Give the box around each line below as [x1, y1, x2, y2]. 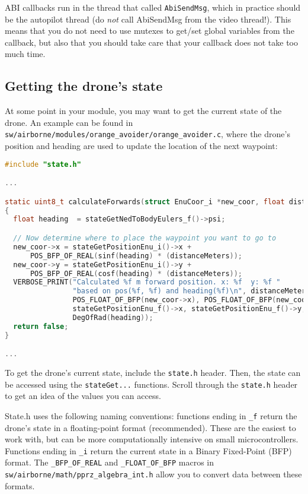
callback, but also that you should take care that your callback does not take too [5, 36, 298, 48]
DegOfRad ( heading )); [72, 313, 153, 322]
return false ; [13, 322, 69, 331]
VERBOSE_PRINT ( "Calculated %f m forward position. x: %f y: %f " [13, 278, 281, 287]
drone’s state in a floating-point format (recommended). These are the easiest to [5, 421, 296, 433]
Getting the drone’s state [5, 77, 163, 95]
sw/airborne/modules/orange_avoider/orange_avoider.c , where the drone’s [5, 128, 290, 140]
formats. [5, 479, 35, 492]
